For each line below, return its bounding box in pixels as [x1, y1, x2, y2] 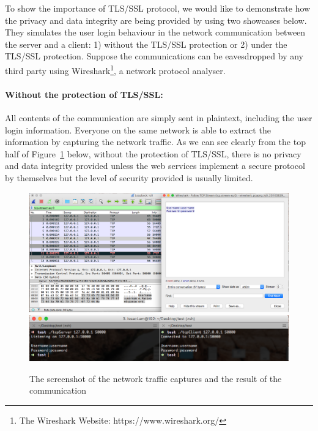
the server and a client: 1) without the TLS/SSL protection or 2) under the [5, 37, 287, 50]
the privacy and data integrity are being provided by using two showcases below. [5, 13, 307, 26]
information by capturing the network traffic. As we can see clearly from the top [5, 135, 306, 148]
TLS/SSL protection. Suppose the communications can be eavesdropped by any [5, 50, 303, 62]
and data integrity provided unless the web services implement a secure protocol [5, 159, 305, 172]
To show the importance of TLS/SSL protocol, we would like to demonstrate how [5, 2, 311, 14]
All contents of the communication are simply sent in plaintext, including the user [5, 111, 312, 124]
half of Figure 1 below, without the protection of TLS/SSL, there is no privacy [5, 147, 301, 160]
